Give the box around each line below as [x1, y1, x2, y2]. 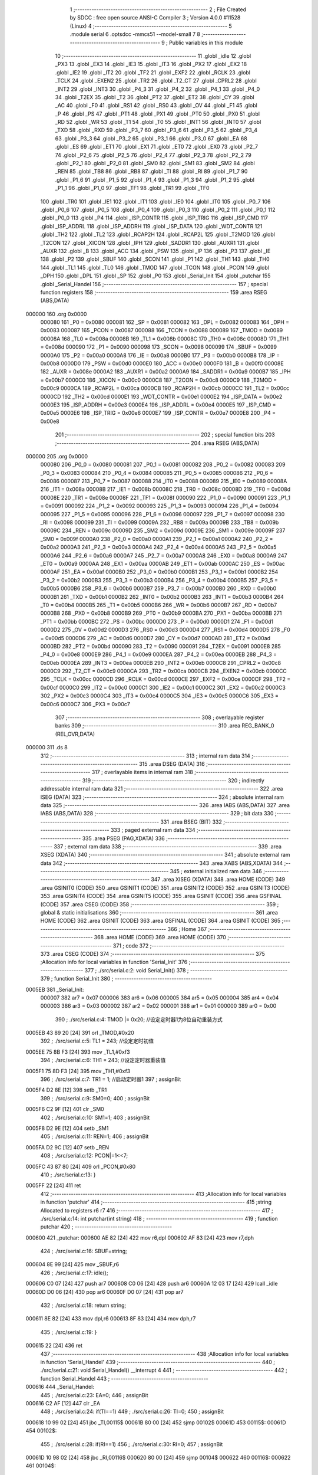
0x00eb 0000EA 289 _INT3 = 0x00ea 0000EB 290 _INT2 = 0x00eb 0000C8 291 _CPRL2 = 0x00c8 [40, 659, 281, 666]
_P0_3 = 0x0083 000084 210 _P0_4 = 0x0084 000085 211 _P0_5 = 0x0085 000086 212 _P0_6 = [40, 469, 273, 476]
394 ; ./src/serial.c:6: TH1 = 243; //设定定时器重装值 [40, 1057, 166, 1064]
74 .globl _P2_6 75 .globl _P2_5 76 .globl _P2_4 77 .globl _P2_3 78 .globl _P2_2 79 [55, 151, 251, 159]
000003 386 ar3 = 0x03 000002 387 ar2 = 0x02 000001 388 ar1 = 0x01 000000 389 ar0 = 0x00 [40, 1002, 277, 1009]
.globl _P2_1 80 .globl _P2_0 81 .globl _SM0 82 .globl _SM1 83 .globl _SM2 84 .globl [55, 160, 256, 167]
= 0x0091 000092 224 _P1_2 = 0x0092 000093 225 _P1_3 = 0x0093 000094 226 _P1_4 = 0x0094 [40, 502, 279, 510]
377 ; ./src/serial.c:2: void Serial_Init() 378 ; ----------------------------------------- [84, 966, 288, 973]
